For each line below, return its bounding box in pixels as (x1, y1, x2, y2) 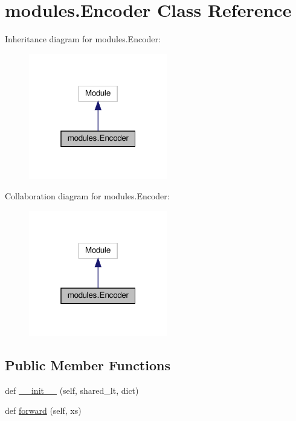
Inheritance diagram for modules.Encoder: (5, 33, 161, 45)
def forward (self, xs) (5, 404, 82, 417)
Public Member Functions (5, 356, 170, 374)
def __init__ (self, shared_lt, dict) (5, 384, 139, 396)
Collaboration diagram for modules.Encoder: (5, 189, 170, 202)
